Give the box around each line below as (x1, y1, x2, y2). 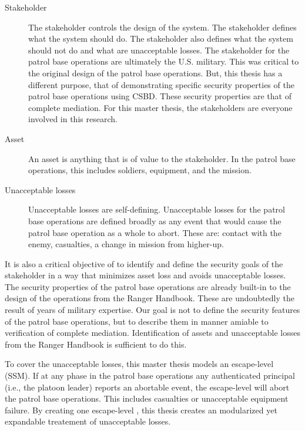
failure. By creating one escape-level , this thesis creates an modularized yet (5, 403, 277, 416)
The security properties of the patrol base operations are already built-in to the (5, 280, 291, 292)
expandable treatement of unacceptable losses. (5, 415, 171, 427)
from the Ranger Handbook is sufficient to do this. (5, 338, 187, 350)
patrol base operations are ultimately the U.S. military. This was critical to (28, 55, 299, 68)
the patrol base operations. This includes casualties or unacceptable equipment (5, 392, 289, 405)
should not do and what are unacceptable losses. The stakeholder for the (28, 43, 290, 56)
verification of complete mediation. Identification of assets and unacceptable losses (5, 326, 300, 339)
